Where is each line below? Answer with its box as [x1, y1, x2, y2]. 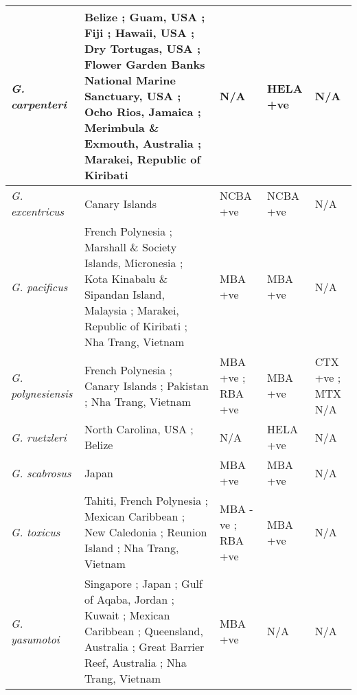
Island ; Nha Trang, [84, 540, 179, 556]
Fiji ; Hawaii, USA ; [84, 25, 195, 41]
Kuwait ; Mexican [84, 607, 170, 623]
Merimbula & [84, 119, 159, 135]
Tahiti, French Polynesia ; [84, 492, 209, 508]
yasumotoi [11, 630, 60, 647]
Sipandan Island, [84, 286, 165, 302]
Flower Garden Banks [84, 56, 205, 72]
